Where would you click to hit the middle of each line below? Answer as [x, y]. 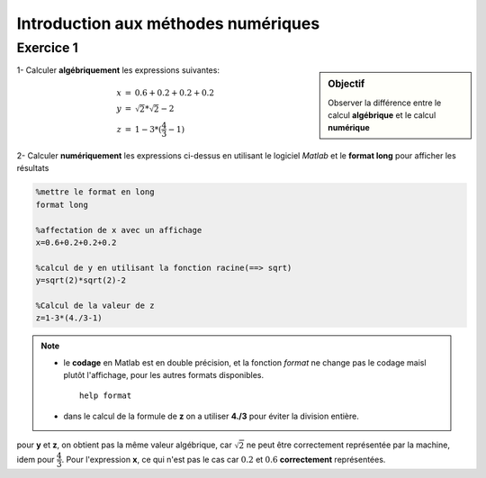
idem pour [36, 459]
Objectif [346, 84]
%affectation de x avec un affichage [119, 230]
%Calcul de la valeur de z [95, 305]
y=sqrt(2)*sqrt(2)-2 [81, 280]
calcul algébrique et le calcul [382, 115]
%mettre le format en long [95, 192]
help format [106, 396]
